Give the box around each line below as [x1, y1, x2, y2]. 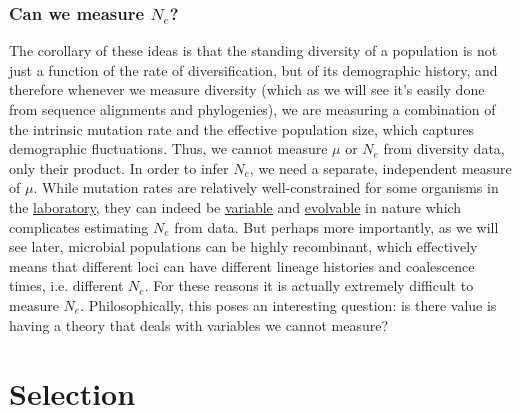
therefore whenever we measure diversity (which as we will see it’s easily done [9, 79, 485, 100]
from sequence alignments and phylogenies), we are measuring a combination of [9, 99, 496, 119]
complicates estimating [9, 216, 149, 237]
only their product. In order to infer [9, 157, 229, 178]
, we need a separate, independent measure [249, 157, 512, 178]
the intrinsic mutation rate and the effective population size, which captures [9, 118, 475, 139]
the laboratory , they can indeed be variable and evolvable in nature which [9, 196, 462, 217]
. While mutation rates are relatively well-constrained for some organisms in [33, 177, 499, 198]
